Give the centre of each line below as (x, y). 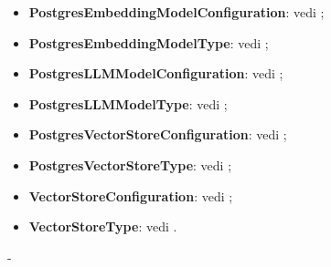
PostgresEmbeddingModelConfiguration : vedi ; (176, 12)
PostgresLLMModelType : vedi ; (128, 103)
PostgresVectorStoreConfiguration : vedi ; (158, 134)
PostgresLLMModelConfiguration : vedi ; (156, 73)
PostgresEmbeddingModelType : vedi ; (149, 42)
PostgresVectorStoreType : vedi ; (130, 164)
